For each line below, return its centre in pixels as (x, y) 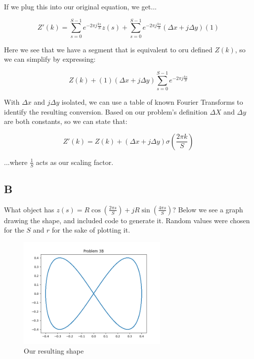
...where (16, 162)
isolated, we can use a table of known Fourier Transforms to (152, 102)
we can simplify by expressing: (50, 59)
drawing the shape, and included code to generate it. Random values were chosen (127, 220)
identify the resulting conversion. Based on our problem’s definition (106, 111)
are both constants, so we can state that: (66, 121)
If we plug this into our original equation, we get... (80, 6)
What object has (29, 209)
